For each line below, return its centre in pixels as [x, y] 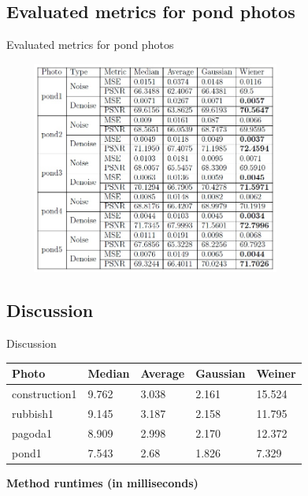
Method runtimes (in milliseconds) [102, 482]
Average [163, 373]
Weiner [276, 373]
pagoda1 [32, 433]
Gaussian [221, 373]
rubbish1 [33, 413]
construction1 [45, 394]
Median [109, 373]
